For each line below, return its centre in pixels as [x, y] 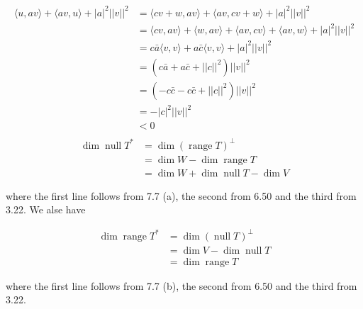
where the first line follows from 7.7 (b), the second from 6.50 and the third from [181, 285]
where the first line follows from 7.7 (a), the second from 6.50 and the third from [181, 195]
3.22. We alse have [46, 209]
